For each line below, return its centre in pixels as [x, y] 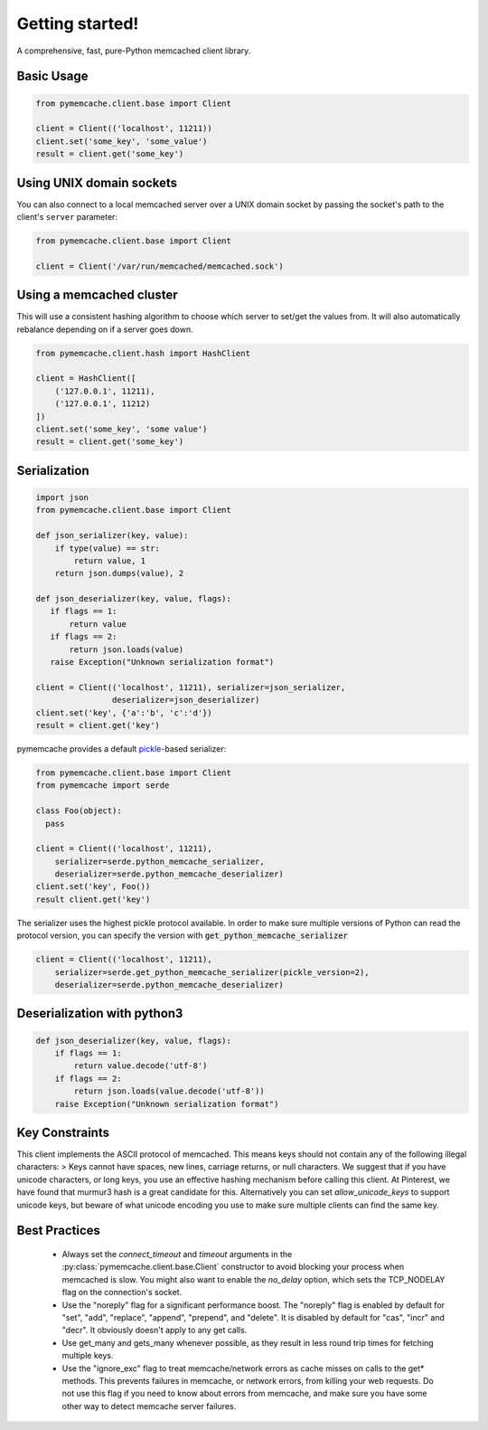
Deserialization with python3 [100, 1013]
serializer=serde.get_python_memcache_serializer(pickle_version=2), [212, 972]
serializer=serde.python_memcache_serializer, [160, 861]
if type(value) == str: [107, 548]
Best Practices [59, 1231]
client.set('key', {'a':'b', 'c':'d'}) [124, 713]
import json [62, 497]
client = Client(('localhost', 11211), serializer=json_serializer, [191, 687]
